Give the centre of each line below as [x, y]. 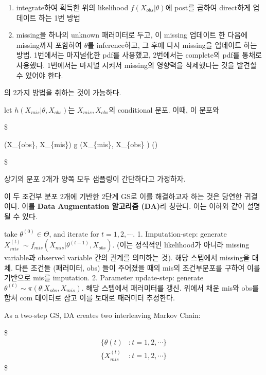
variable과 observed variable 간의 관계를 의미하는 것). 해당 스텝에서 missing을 [127, 257]
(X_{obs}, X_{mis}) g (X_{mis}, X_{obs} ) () [81, 144]
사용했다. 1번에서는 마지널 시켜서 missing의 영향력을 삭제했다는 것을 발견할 [136, 65]
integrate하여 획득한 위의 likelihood [72, 7]
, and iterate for [74, 233]
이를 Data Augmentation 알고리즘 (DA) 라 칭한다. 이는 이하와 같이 [133, 206]
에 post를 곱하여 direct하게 [208, 7]
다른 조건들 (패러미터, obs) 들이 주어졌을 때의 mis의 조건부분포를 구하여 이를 [138, 267]
